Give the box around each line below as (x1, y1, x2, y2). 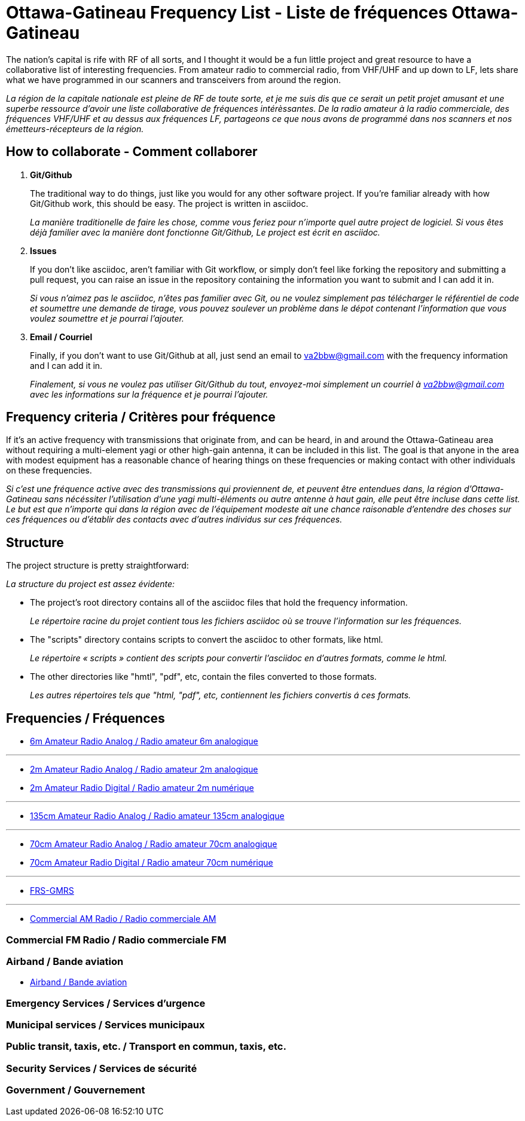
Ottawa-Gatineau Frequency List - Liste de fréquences (6, 2, 448, 23)
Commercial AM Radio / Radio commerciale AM (30, 914, 216, 924)
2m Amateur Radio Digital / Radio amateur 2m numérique (30, 783, 254, 793)
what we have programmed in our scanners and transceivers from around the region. (6, 74, 341, 85)
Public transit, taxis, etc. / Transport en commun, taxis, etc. (6, 1040, 286, 1053)
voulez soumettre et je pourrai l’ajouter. (30, 313, 184, 323)
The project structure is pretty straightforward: (6, 560, 189, 571)
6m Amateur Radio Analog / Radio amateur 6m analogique (30, 736, 258, 747)
